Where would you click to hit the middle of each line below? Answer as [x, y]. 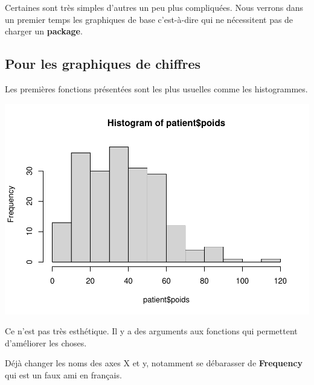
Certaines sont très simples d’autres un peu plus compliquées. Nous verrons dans [154, 7]
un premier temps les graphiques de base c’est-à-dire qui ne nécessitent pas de [149, 19]
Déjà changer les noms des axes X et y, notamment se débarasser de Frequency [154, 363]
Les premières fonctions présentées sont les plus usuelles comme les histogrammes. [156, 88]
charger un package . [44, 31]
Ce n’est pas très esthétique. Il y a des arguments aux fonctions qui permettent [151, 331]
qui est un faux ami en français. [63, 374]
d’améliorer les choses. [46, 342]
